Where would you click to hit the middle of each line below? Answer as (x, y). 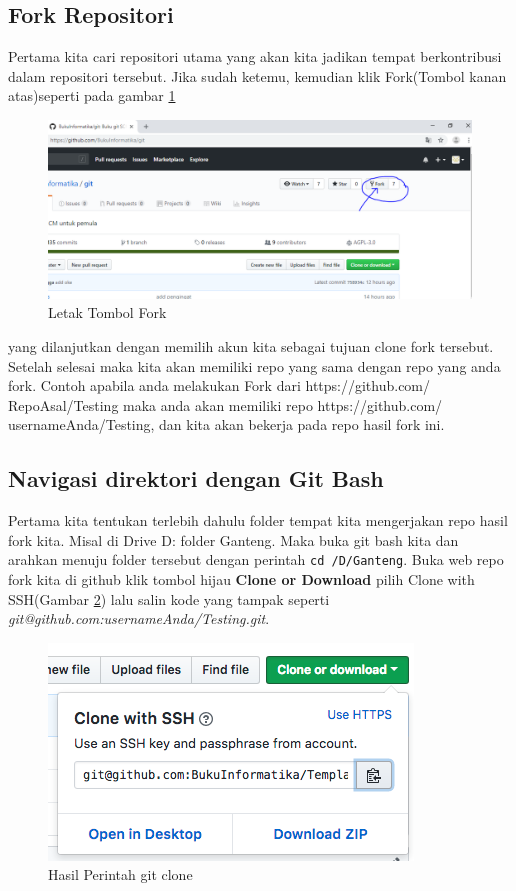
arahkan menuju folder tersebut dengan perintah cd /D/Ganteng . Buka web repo (256, 559)
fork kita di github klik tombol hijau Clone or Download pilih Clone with (241, 579)
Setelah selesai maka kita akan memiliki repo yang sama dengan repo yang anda (254, 365)
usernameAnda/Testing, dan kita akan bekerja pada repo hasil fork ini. (226, 424)
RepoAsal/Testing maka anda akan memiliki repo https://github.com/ (225, 404)
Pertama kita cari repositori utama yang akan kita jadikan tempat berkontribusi (255, 56)
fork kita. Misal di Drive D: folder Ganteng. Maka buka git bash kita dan (233, 539)
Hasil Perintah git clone (120, 874)
